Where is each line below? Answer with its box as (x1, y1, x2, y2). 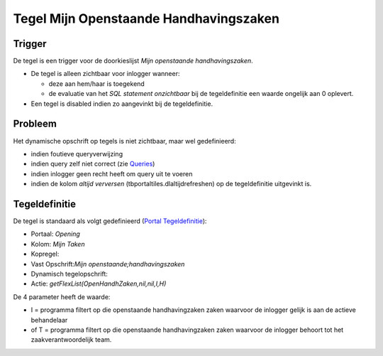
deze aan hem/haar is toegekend (48, 79, 145, 88)
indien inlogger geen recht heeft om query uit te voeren (30, 169, 193, 178)
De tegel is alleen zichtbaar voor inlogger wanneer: (30, 70, 180, 78)
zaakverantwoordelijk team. (30, 335, 112, 344)
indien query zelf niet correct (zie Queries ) (30, 160, 155, 168)
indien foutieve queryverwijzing (30, 149, 123, 158)
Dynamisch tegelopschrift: (30, 269, 108, 278)
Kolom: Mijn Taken (30, 239, 85, 248)
